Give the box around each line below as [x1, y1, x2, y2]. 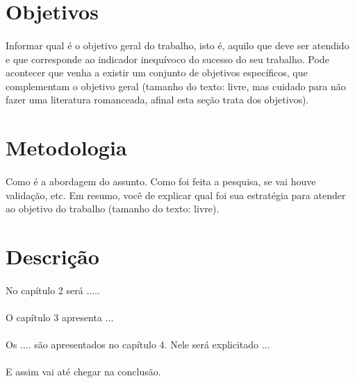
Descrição [6, 241, 99, 270]
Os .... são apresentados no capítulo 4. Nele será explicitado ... [6, 337, 270, 352]
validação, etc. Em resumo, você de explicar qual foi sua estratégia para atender [6, 187, 346, 202]
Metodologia [6, 133, 127, 162]
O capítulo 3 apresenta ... [6, 309, 114, 324]
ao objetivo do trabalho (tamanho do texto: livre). [6, 201, 220, 216]
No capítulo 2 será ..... [6, 282, 100, 297]
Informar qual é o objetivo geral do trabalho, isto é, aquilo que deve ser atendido [6, 37, 349, 52]
